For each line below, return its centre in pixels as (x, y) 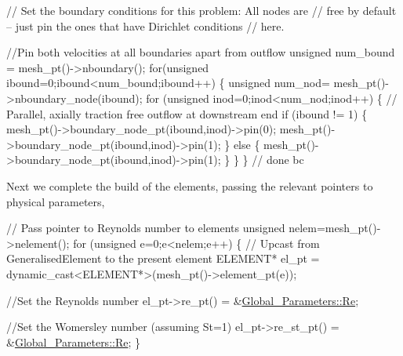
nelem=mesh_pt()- (335, 228)
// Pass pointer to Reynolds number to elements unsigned (146, 228)
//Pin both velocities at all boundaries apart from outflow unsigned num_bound (201, 52)
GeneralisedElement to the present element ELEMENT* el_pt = (163, 258)
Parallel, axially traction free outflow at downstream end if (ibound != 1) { (187, 113)
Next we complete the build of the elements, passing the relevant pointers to (190, 185)
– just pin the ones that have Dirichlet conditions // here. (145, 25)
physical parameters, (56, 201)
